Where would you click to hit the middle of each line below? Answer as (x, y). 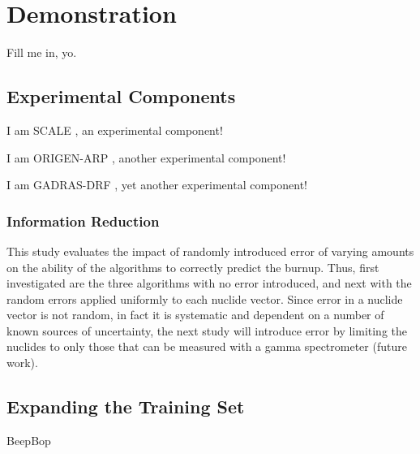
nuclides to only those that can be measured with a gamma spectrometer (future (207, 346)
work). (22, 363)
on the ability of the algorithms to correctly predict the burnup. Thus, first (193, 267)
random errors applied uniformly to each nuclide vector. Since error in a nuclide (205, 298)
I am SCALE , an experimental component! (115, 130)
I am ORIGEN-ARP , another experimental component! (146, 157)
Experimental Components (121, 96)
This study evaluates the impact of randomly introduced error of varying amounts (210, 251)
